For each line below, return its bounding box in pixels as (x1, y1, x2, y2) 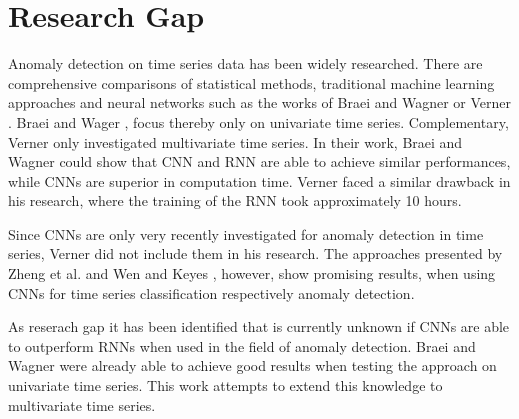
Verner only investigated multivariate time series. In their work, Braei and (8, 131, 463, 152)
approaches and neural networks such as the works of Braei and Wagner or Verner (8, 92, 511, 113)
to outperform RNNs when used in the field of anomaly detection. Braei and (8, 335, 476, 356)
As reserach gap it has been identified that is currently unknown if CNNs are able (8, 316, 510, 337)
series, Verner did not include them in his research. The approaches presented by (8, 243, 503, 264)
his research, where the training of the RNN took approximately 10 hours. (8, 190, 462, 211)
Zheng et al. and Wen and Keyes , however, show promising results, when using (8, 263, 496, 284)
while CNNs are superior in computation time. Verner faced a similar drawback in (8, 170, 511, 191)
